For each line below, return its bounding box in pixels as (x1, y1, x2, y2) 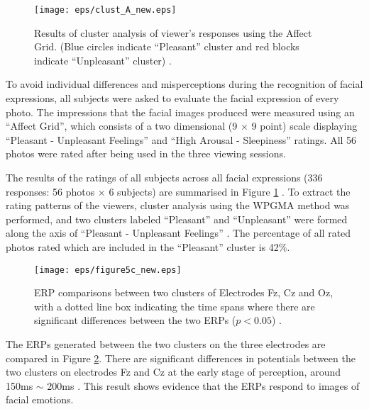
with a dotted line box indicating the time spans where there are (34, 298, 315, 313)
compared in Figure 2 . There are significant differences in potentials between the (6, 350, 356, 365)
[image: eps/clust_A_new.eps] (34, 5, 177, 15)
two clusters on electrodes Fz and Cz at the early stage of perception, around (6, 364, 341, 379)
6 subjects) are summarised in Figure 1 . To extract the (109, 184, 351, 198)
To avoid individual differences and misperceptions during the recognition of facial (6, 77, 363, 91)
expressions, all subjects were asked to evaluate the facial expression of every (6, 91, 339, 106)
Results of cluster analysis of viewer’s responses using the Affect (34, 25, 312, 40)
